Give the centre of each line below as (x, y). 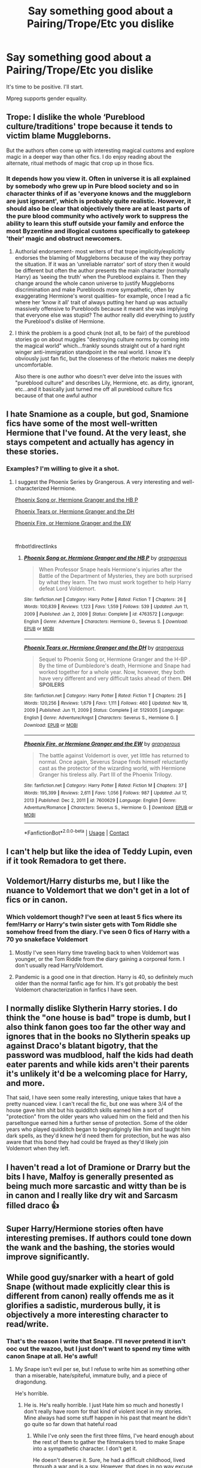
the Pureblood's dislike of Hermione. (60, 321)
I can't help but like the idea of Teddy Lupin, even (99, 851)
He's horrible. (32, 1393)
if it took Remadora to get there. (66, 861)
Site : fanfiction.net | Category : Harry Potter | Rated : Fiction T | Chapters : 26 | (105, 599)
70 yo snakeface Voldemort (47, 939)
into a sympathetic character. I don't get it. (85, 1448)
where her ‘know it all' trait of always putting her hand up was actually (101, 302)
